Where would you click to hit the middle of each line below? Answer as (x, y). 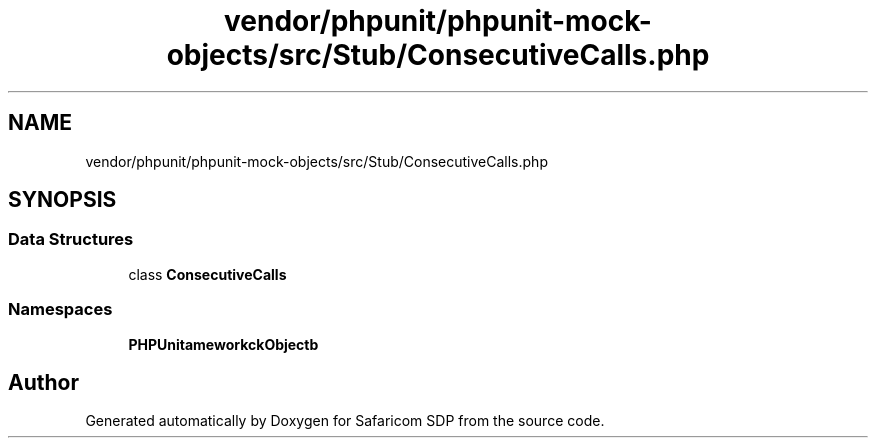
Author (43, 382)
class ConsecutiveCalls (207, 274)
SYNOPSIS (62, 200)
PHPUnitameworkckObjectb (223, 344)
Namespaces (60, 309)
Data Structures (71, 239)
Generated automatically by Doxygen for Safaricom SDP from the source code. (345, 421)
